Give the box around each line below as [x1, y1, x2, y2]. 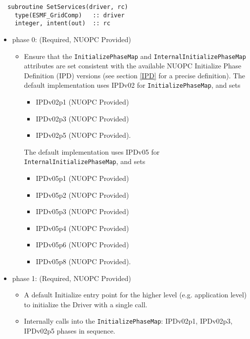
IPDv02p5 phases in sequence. [24, 326, 115, 336]
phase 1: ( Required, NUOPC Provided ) [12, 273, 131, 283]
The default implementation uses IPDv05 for [24, 146, 160, 157]
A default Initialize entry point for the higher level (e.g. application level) [24, 289, 247, 300]
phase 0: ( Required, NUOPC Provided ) [12, 34, 131, 44]
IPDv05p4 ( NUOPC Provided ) [36, 223, 129, 233]
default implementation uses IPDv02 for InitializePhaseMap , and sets [24, 80, 241, 90]
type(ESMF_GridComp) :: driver [14, 11, 125, 19]
